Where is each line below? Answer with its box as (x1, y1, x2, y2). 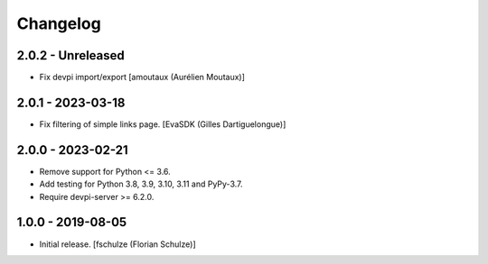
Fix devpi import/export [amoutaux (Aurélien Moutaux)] (39, 72, 246, 83)
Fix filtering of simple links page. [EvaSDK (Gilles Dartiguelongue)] (39, 118, 286, 130)
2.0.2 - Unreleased (16, 48, 126, 63)
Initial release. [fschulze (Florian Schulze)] (39, 239, 196, 250)
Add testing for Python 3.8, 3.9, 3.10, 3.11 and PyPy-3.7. (39, 178, 243, 189)
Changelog (16, 14, 101, 33)
